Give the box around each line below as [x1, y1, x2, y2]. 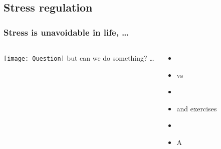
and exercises [176, 103, 217, 113]
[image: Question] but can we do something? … [4, 53, 154, 63]
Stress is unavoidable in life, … [4, 26, 129, 38]
